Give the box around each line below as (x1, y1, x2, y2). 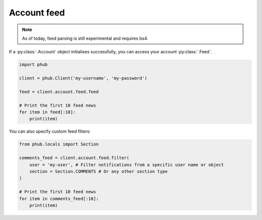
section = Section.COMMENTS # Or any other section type (29, 169, 168, 174)
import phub (19, 62, 48, 67)
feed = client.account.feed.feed (19, 89, 99, 94)
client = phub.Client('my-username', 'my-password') (19, 76, 147, 81)
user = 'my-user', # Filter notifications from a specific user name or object (29, 162, 224, 167)
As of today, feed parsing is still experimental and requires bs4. (22, 35, 148, 41)
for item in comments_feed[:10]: (19, 196, 99, 201)
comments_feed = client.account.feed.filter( (19, 155, 130, 161)
